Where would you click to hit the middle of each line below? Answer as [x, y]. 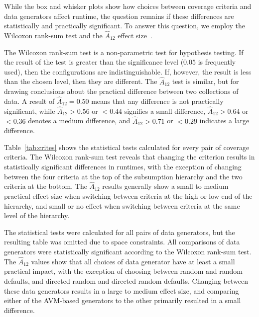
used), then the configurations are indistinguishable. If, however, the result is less [128, 71]
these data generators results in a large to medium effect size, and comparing [122, 290]
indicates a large [224, 120]
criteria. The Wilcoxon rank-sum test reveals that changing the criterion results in [129, 157]
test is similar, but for [205, 81]
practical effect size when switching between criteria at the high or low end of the [128, 196]
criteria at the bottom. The [46, 186]
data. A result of [29, 101]
